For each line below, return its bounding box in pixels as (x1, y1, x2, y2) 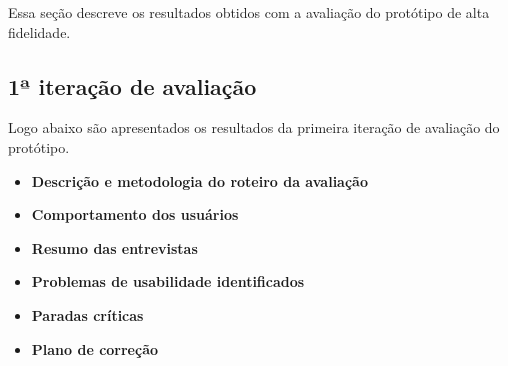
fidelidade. (8, 21, 71, 42)
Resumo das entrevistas (31, 237, 198, 258)
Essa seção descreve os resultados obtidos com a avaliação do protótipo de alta (8, 2, 490, 22)
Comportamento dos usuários (31, 204, 239, 225)
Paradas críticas (31, 304, 144, 325)
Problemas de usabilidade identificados (31, 271, 305, 292)
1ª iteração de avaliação (8, 70, 257, 101)
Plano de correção (31, 338, 159, 359)
